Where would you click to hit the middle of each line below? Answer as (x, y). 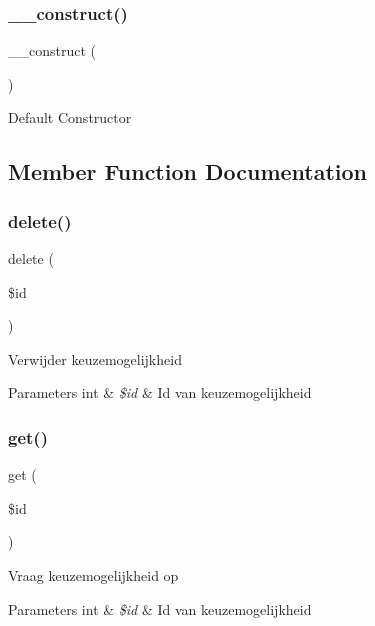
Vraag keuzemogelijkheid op (93, 574)
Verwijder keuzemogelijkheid (95, 358)
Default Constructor (70, 117)
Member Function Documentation (188, 171)
